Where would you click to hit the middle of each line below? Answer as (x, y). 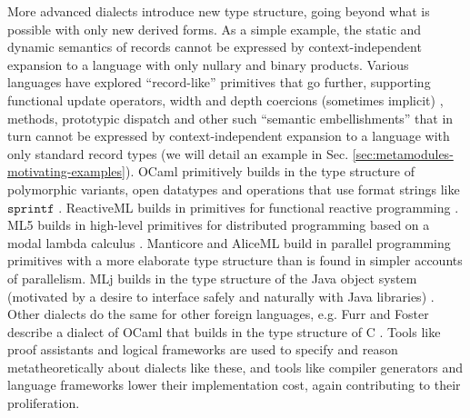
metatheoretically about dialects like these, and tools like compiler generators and (235, 367)
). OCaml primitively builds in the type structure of (270, 171)
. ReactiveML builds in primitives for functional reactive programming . (259, 207)
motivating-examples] (66, 171)
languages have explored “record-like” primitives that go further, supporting (219, 82)
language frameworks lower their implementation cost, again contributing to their (234, 385)
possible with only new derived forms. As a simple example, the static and (215, 29)
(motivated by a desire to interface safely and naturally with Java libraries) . (221, 296)
